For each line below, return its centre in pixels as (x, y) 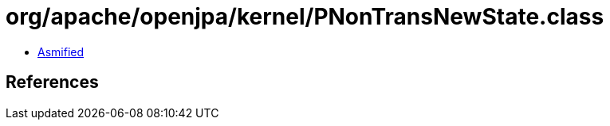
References (52, 82)
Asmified (61, 52)
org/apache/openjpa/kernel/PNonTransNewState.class (305, 17)
